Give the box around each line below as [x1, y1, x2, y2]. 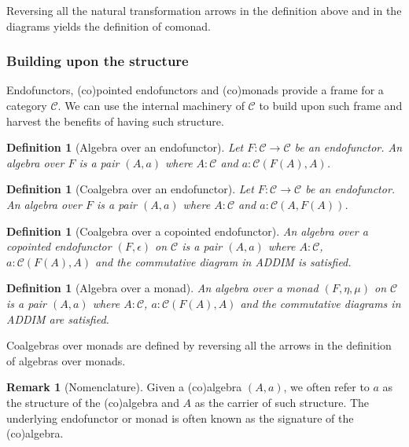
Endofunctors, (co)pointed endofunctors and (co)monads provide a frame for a [6, 82, 384, 98]
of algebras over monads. [6, 352, 126, 368]
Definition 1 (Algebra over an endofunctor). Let [6, 139, 244, 156]
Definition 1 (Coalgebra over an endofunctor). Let [6, 181, 254, 197]
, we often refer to [283, 379, 370, 395]
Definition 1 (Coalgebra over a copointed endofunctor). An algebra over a [6, 222, 368, 239]
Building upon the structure [6, 51, 189, 71]
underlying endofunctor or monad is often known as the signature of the [6, 409, 354, 426]
